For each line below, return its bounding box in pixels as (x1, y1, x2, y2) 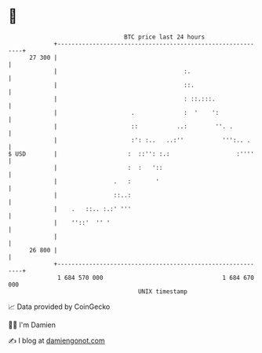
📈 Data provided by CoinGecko (8, 302, 111, 311)
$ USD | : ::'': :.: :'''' (8, 149, 255, 158)
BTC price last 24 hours (124, 33, 206, 41)
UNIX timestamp (137, 287, 188, 296)
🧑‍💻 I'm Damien (8, 320, 56, 329)
